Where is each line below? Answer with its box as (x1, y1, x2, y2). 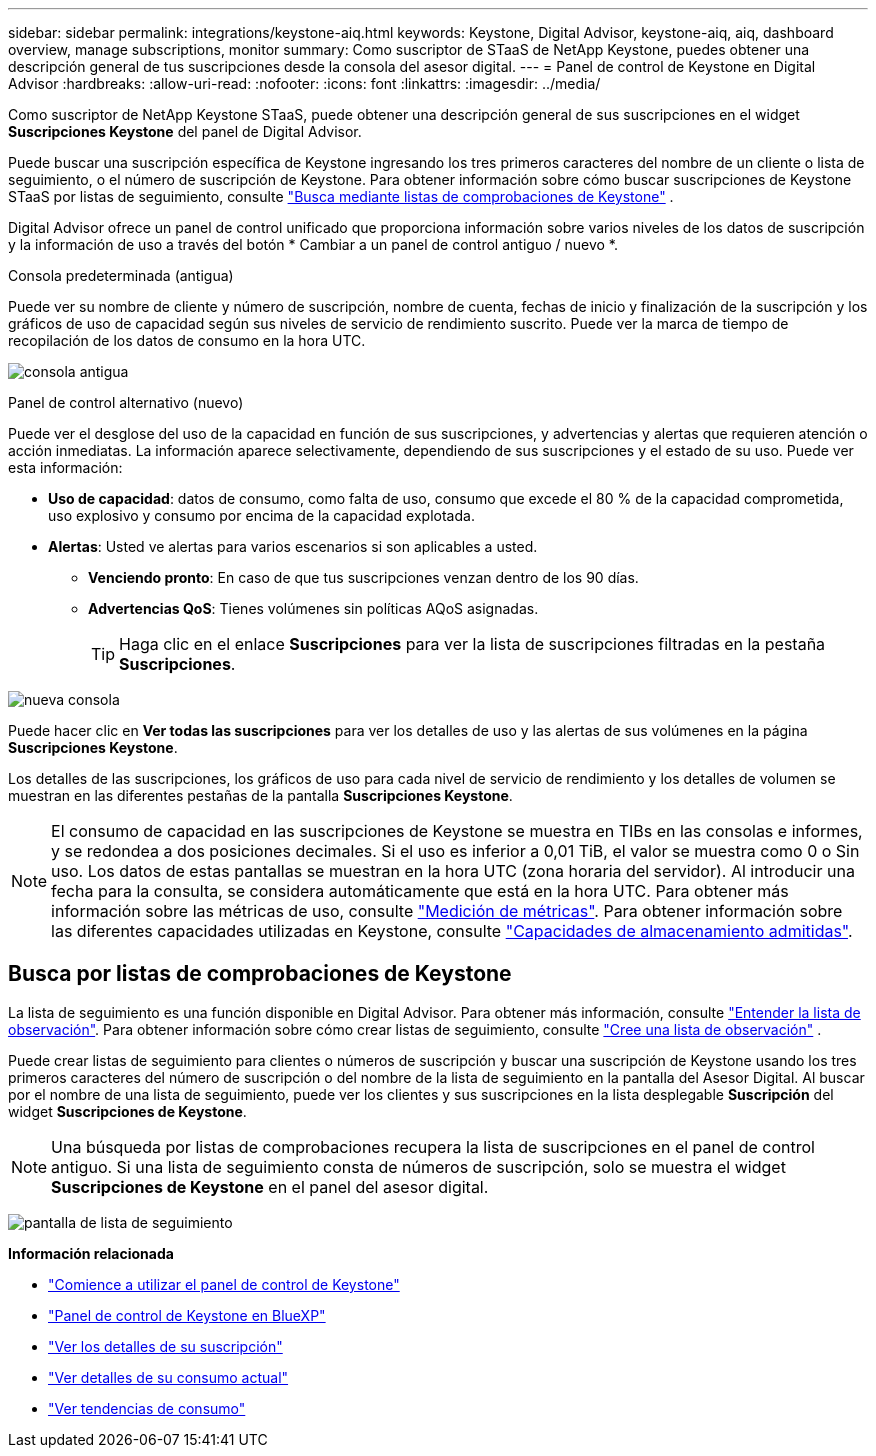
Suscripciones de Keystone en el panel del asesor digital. (51, 1176, 489, 1197)
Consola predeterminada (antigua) (8, 267, 234, 284)
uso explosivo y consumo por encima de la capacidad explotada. (48, 507, 475, 524)
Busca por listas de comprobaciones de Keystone (8, 961, 512, 987)
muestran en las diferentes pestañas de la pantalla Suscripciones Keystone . (8, 787, 513, 804)
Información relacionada (8, 1244, 174, 1262)
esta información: (8, 459, 123, 476)
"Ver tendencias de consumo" (48, 1399, 246, 1417)
